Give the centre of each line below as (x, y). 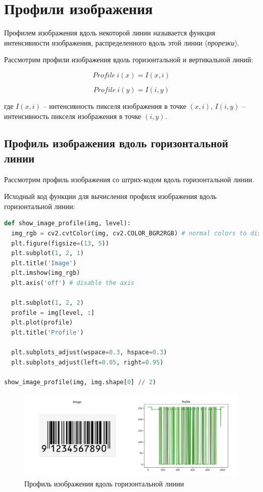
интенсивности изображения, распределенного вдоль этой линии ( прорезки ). (122, 42)
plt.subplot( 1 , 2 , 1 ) (48, 253)
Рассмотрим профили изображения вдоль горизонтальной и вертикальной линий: (129, 59)
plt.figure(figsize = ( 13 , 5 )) (60, 243)
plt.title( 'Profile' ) (48, 333)
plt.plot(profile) (42, 323)
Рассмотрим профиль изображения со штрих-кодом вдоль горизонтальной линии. (129, 179)
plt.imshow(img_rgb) (46, 273)
